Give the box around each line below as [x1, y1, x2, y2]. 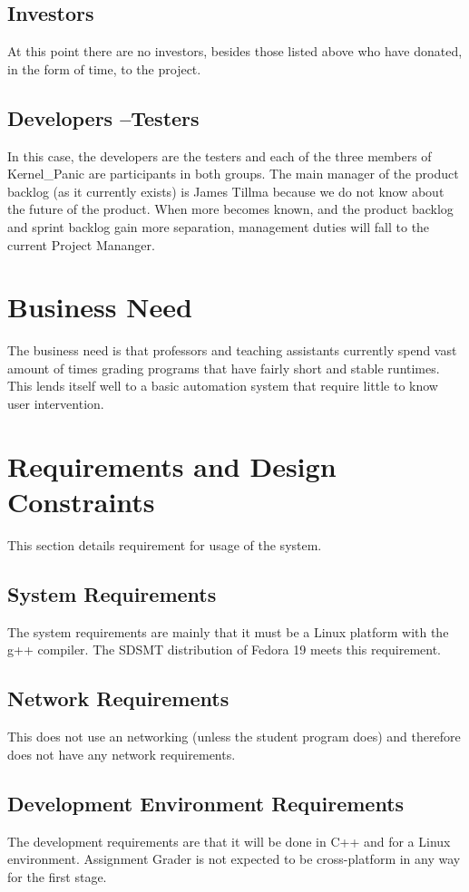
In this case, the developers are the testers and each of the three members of [7, 146, 432, 165]
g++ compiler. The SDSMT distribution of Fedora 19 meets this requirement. [7, 640, 442, 659]
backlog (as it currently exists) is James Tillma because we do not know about [7, 181, 445, 200]
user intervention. [7, 394, 104, 413]
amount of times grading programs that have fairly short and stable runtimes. [7, 358, 440, 377]
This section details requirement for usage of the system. [7, 535, 322, 554]
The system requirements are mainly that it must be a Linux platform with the [7, 622, 449, 641]
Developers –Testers [7, 103, 200, 131]
